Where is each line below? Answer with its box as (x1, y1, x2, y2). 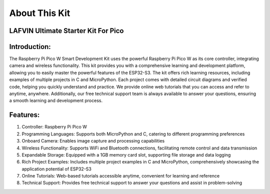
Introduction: (9, 42, 51, 51)
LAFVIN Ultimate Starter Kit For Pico (9, 26, 124, 35)
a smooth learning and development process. (9, 97, 102, 103)
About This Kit (9, 7, 70, 18)
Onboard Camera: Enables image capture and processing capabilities (21, 138, 165, 144)
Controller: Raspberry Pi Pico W (21, 124, 87, 130)
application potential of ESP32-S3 (21, 165, 92, 172)
